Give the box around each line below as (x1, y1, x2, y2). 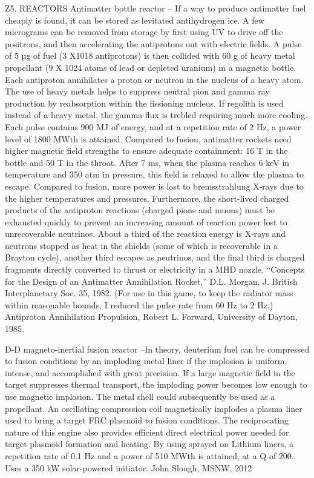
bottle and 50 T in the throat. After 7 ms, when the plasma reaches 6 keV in (5, 156, 290, 168)
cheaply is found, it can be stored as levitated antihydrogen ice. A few (5, 13, 264, 26)
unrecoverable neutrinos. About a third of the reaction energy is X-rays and (5, 227, 286, 240)
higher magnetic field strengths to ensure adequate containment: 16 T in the (5, 144, 288, 157)
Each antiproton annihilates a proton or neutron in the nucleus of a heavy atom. (5, 73, 304, 85)
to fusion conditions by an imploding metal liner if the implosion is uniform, (5, 354, 287, 367)
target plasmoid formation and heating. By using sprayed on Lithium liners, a (5, 437, 293, 450)
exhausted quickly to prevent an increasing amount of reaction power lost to (5, 215, 287, 228)
